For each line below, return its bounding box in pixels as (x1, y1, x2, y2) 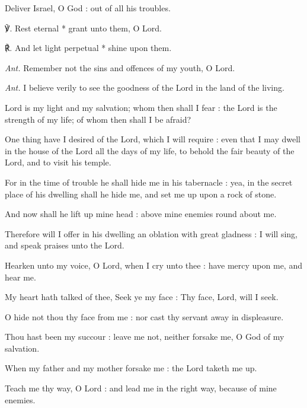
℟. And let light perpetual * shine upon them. (5, 42, 172, 54)
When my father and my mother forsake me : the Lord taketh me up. (5, 362, 257, 374)
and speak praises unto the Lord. (5, 239, 124, 251)
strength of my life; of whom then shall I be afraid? (5, 113, 191, 125)
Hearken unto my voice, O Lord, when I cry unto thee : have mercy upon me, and (5, 259, 302, 271)
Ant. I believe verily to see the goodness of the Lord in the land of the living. (5, 81, 284, 94)
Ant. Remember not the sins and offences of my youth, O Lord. (5, 61, 235, 74)
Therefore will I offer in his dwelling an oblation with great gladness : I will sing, (5, 227, 298, 240)
